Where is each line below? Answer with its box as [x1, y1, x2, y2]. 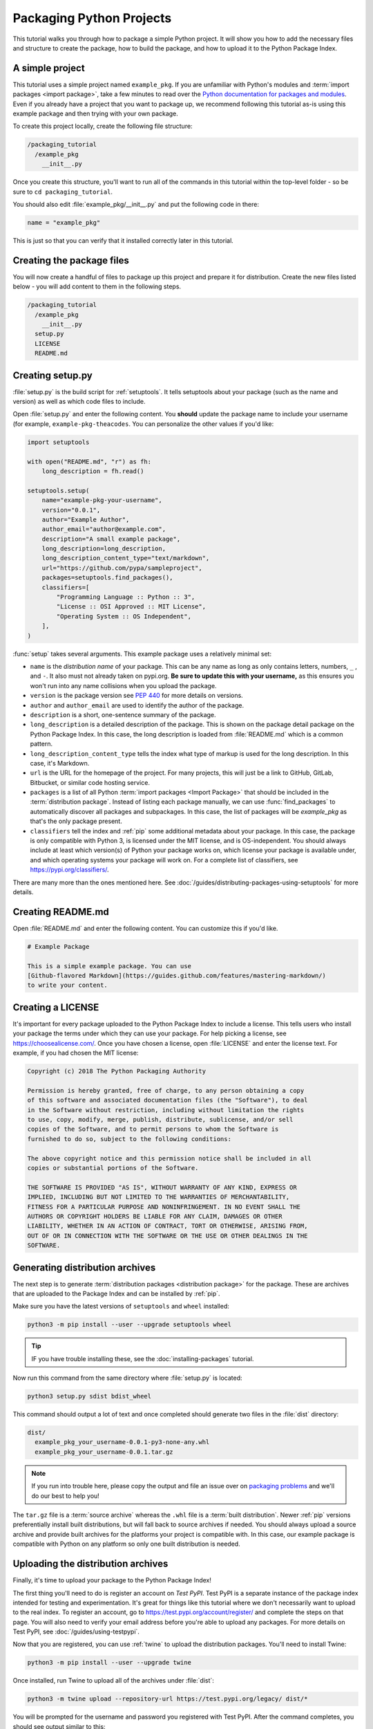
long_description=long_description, [41, 545, 166, 553]
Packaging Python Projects [12, 10, 172, 26]
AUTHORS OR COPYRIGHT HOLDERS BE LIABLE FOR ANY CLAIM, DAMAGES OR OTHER [27, 1212, 283, 1220]
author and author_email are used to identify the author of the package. [30, 701, 245, 709]
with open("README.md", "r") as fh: [27, 457, 152, 465]
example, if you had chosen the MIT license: [12, 1048, 139, 1057]
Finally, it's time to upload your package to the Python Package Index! [12, 1576, 212, 1584]
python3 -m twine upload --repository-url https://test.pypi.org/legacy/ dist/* [27, 1695, 308, 1703]
